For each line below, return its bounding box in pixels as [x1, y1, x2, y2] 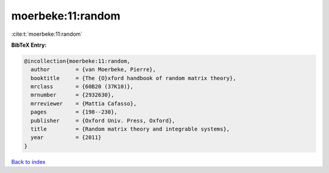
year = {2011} [30, 134, 102, 141]
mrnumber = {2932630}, [30, 92, 115, 98]
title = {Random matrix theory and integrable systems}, [30, 126, 230, 133]
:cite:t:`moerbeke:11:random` [11, 30, 83, 38]
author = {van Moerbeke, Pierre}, [30, 66, 157, 73]
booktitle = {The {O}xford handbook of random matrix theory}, [30, 75, 236, 81]
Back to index [11, 158, 46, 165]
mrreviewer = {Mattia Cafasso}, [30, 100, 137, 107]
